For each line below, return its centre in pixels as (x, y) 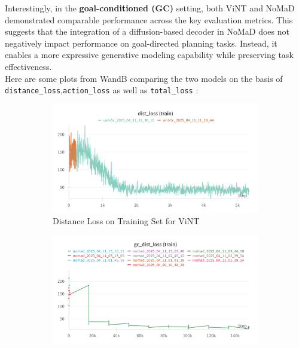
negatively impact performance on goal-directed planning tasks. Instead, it (141, 43)
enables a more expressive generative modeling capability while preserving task (149, 55)
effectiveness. (28, 66)
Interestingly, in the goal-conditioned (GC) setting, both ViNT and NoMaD (150, 8)
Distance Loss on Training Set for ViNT (126, 221)
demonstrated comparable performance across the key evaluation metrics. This (149, 19)
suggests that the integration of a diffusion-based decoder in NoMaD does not (147, 31)
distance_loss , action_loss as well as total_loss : (102, 90)
